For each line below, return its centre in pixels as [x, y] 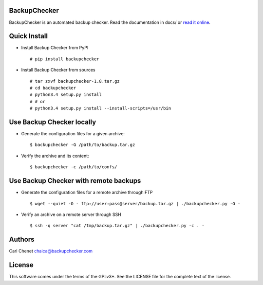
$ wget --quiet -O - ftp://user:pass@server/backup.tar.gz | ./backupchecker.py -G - [135, 204]
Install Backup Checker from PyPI [55, 48]
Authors [22, 240]
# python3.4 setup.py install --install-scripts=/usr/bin [101, 108]
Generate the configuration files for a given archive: [73, 134]
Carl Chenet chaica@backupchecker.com [51, 251]
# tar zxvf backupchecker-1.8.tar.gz [75, 81]
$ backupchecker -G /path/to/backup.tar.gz [83, 145]
